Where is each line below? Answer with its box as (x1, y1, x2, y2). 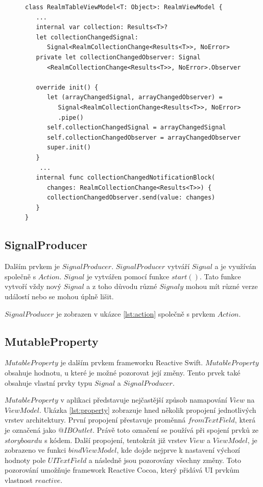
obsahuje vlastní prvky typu (5, 377, 92, 388)
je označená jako (5, 425, 56, 435)
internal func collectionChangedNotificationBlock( (36, 174, 216, 182)
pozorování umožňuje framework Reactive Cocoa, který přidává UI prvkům (5, 464, 240, 475)
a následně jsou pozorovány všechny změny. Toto (88, 454, 242, 465)
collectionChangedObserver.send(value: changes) (46, 194, 216, 202)
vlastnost (5, 474, 33, 485)
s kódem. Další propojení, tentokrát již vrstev (44, 434, 187, 445)
